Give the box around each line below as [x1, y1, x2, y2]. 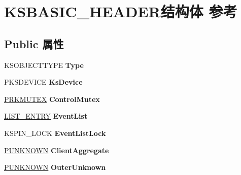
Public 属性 [4, 36, 64, 51]
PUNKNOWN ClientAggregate [4, 145, 109, 155]
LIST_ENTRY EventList [4, 111, 88, 121]
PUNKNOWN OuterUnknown [4, 162, 106, 172]
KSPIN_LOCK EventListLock [4, 127, 106, 138]
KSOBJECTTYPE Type [4, 59, 84, 70]
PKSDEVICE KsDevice [4, 77, 83, 87]
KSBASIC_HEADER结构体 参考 [4, 1, 237, 22]
